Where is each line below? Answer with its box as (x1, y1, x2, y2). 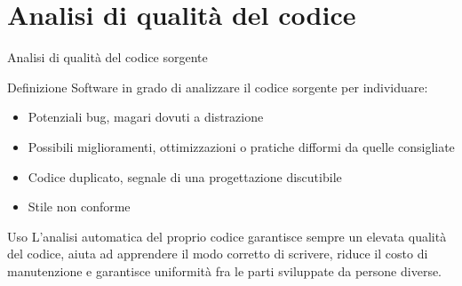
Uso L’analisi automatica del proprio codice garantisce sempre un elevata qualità (7, 226, 447, 245)
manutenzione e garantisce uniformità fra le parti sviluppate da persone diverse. (7, 261, 442, 280)
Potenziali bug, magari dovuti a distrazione (28, 107, 264, 126)
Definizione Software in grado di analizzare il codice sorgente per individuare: (7, 77, 428, 96)
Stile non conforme (28, 197, 131, 216)
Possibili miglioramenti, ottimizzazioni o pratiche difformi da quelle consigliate (28, 137, 455, 155)
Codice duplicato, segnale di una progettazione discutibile (28, 167, 342, 186)
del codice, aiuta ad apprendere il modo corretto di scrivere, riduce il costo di (7, 244, 428, 263)
